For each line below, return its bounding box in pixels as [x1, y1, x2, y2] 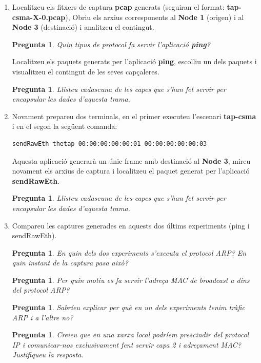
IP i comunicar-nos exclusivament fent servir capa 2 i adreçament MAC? [12, 339, 242, 350]
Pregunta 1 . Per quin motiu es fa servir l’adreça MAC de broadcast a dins [12, 274, 250, 285]
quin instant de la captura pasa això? [12, 257, 128, 268]
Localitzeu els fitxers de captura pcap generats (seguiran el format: [12, 2, 225, 12]
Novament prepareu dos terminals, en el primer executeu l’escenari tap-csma [12, 110, 256, 121]
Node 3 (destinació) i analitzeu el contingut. [12, 22, 154, 32]
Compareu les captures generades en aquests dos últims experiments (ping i [12, 220, 250, 231]
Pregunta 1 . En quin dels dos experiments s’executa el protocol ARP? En [12, 247, 247, 258]
